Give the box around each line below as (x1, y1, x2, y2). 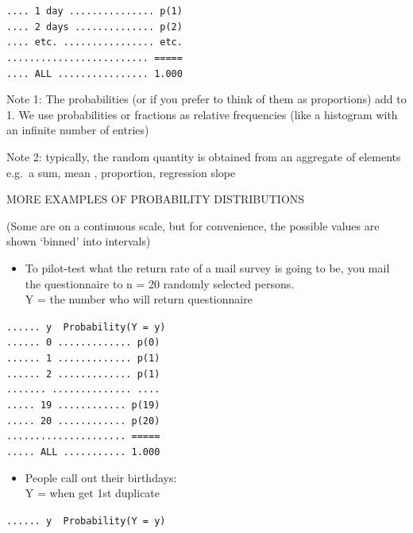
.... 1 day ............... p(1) (6, 6, 183, 17)
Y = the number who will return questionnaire (25, 291, 253, 307)
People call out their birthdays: (25, 469, 177, 485)
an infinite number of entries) (6, 122, 149, 138)
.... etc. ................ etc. (6, 37, 183, 48)
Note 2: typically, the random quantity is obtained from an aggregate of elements (6, 149, 401, 165)
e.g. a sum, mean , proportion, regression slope (6, 164, 236, 180)
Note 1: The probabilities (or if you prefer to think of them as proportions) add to (6, 91, 407, 107)
